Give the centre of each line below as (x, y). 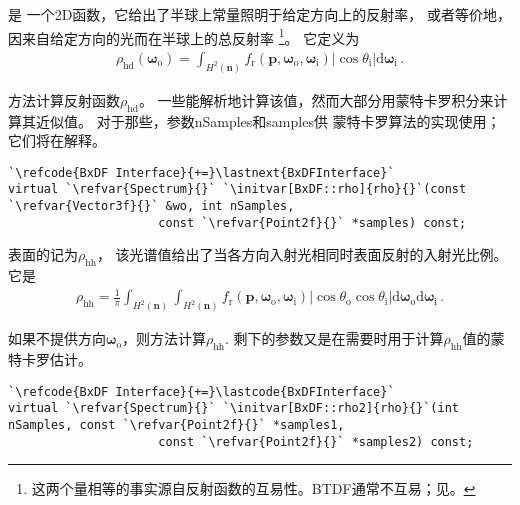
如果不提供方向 (57, 338)
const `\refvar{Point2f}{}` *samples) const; (312, 222)
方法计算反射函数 (64, 99)
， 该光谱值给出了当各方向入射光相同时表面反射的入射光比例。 (302, 254)
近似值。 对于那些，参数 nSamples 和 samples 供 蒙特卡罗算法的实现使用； (268, 120)
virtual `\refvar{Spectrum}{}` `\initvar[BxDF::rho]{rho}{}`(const (237, 189)
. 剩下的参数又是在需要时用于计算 (334, 338)
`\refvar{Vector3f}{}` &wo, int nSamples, (151, 206)
